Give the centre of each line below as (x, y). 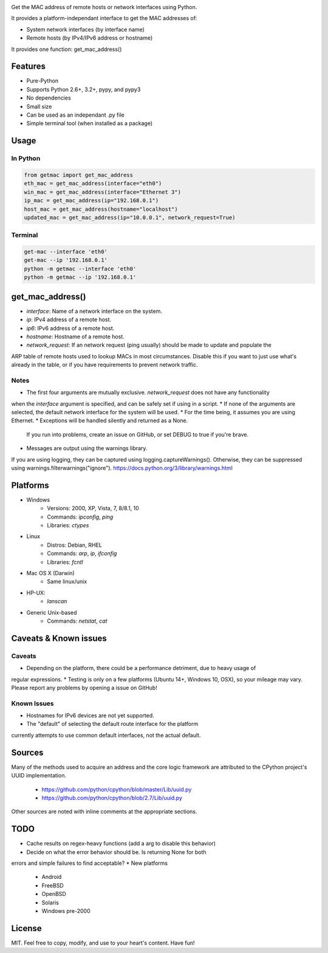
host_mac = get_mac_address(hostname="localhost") (101, 209)
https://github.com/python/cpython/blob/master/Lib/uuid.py (117, 789)
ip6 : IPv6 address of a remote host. (70, 328)
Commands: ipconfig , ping (80, 517)
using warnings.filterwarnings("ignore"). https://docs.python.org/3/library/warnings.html (122, 468)
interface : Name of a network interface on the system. (94, 311)
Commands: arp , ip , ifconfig (82, 553)
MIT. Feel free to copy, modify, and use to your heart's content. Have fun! (103, 943)
